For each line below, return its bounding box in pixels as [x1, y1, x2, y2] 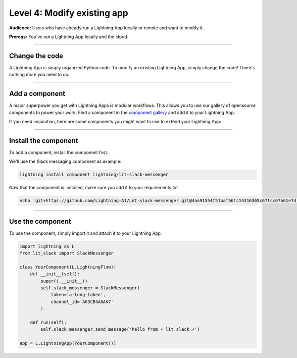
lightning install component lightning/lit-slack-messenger [19, 172, 169, 178]
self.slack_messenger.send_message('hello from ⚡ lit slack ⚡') [40, 327, 200, 332]
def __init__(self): [30, 271, 80, 277]
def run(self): [30, 319, 67, 325]
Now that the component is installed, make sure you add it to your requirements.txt [9, 185, 178, 191]
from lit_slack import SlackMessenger [19, 251, 114, 256]
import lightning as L [19, 243, 75, 249]
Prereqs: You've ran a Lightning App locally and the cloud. [9, 34, 129, 40]
